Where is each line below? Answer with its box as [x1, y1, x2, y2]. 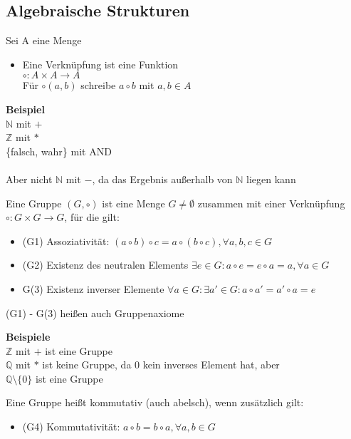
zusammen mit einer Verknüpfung [197, 195, 345, 210]
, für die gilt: [64, 210, 120, 224]
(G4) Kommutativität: [22, 419, 120, 434]
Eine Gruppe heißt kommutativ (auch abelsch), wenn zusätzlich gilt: [6, 395, 304, 410]
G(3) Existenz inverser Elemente [22, 281, 164, 296]
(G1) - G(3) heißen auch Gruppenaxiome [6, 305, 184, 320]
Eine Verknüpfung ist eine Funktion [22, 56, 179, 71]
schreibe [80, 78, 116, 93]
